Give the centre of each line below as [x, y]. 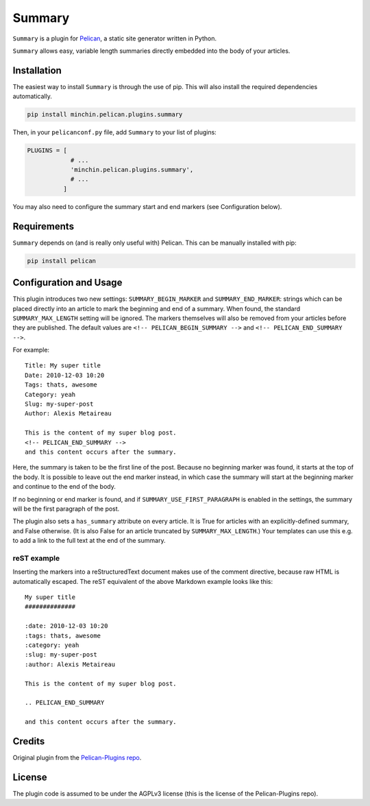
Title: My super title [63, 366]
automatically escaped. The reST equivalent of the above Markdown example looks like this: [143, 581]
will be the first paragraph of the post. [66, 509]
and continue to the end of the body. [64, 487]
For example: [31, 350]
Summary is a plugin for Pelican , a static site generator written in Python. [115, 38]
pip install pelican [61, 261]
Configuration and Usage [67, 283]
